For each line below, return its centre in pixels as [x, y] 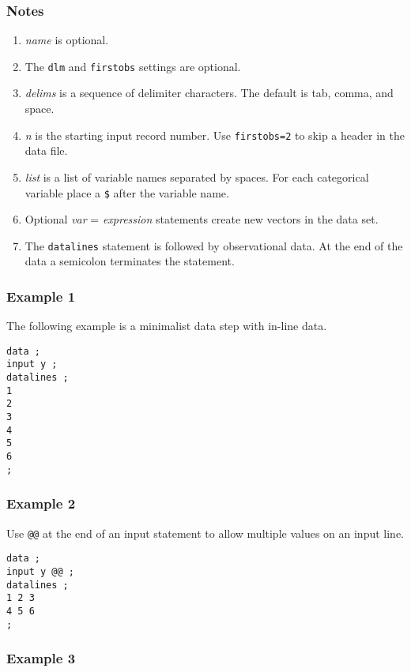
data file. [46, 150]
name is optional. [67, 40]
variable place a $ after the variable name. [127, 192]
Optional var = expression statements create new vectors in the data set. [202, 219]
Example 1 [41, 296]
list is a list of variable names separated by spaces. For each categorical [197, 176]
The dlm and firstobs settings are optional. [133, 66]
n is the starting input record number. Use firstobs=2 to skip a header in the [215, 135]
